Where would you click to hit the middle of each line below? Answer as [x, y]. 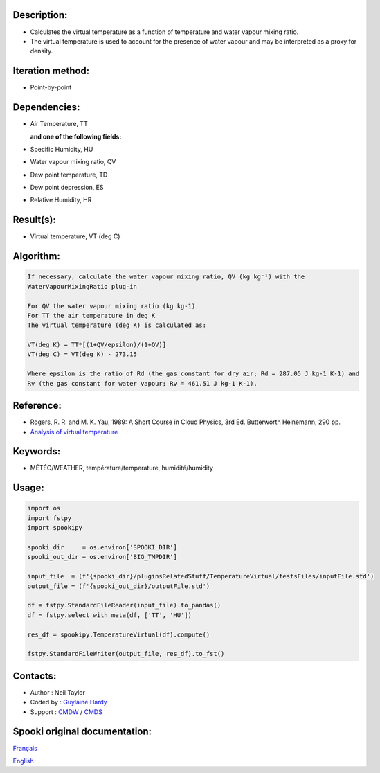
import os [44, 508]
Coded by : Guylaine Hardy [69, 702]
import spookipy [55, 528]
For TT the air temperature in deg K [91, 316]
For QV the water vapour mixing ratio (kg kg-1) [111, 306]
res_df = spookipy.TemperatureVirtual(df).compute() [119, 634]
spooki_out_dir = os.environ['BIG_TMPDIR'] [102, 557]
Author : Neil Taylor [58, 692]
